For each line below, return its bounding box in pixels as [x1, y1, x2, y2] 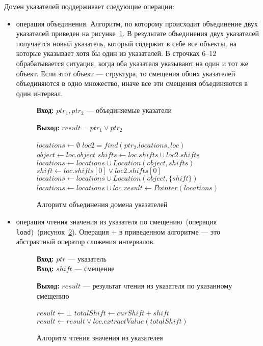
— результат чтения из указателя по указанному [83, 280, 232, 291]
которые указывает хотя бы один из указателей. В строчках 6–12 [16, 48, 217, 59]
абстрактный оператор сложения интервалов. [16, 236, 155, 247]
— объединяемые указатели [86, 105, 172, 116]
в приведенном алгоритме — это [119, 226, 220, 237]
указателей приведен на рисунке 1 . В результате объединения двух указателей [16, 28, 259, 39]
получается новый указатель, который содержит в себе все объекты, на [16, 38, 236, 48]
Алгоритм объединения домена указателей [36, 199, 168, 210]
